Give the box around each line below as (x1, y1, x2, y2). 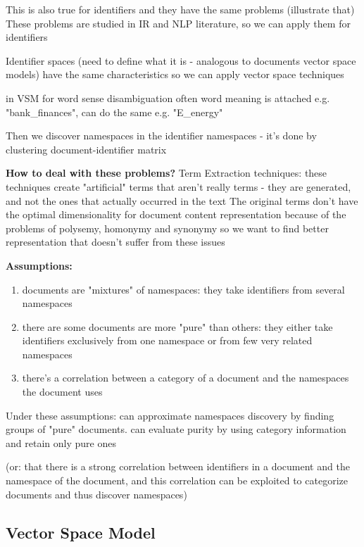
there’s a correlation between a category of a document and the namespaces (22, 370, 349, 385)
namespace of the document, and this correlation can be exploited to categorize (6, 473, 348, 488)
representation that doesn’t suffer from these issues (6, 234, 225, 249)
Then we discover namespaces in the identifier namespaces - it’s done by (6, 128, 317, 143)
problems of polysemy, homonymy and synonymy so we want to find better (6, 220, 329, 235)
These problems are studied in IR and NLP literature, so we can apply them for (6, 15, 351, 30)
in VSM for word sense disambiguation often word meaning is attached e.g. (6, 90, 330, 105)
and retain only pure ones (6, 435, 116, 450)
